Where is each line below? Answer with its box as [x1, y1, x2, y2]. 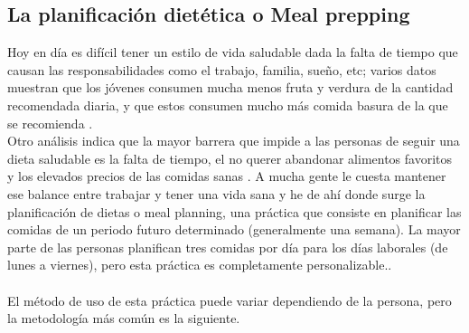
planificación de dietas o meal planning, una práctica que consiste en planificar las [7, 202, 462, 221]
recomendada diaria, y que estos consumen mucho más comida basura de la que [7, 95, 448, 114]
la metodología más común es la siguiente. [7, 309, 240, 328]
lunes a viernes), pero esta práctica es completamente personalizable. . [7, 255, 392, 274]
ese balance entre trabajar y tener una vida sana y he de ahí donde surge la [7, 184, 426, 203]
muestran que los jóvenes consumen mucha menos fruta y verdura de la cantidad [7, 78, 454, 97]
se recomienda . [7, 113, 93, 132]
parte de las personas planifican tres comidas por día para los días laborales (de [7, 237, 448, 256]
